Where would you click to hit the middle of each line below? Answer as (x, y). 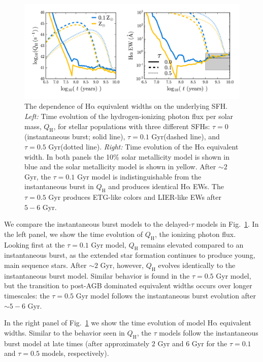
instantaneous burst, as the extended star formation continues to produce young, (130, 255)
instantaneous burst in (59, 186)
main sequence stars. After (45, 265)
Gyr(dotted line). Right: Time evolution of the (120, 146)
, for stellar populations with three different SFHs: (132, 126)
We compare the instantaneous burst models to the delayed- (97, 224)
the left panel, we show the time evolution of (74, 234)
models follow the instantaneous (209, 332)
